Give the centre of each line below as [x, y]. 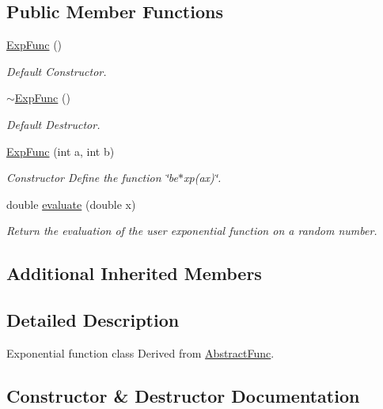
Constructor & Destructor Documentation [183, 395]
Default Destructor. [53, 124]
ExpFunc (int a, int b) [61, 151]
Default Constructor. [57, 71]
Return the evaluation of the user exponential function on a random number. [192, 231]
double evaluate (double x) [71, 204]
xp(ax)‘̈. [203, 178]
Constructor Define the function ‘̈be [93, 178]
